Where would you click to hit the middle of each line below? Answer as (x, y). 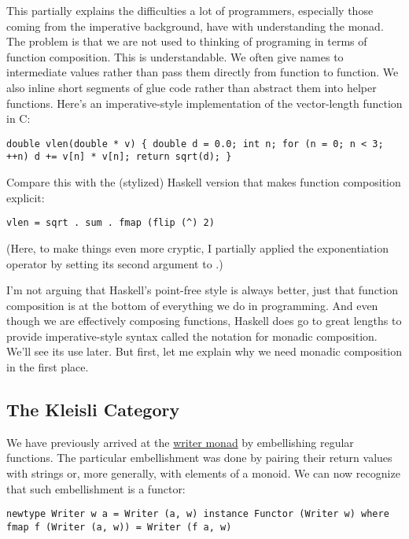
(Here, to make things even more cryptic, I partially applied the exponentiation (197, 247)
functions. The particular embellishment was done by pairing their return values (199, 458)
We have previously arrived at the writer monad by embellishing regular (180, 442)
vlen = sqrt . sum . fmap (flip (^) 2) (111, 223)
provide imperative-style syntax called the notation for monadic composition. (192, 336)
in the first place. (48, 367)
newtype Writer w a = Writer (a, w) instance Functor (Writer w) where (198, 514)
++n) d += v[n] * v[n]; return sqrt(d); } (119, 157)
